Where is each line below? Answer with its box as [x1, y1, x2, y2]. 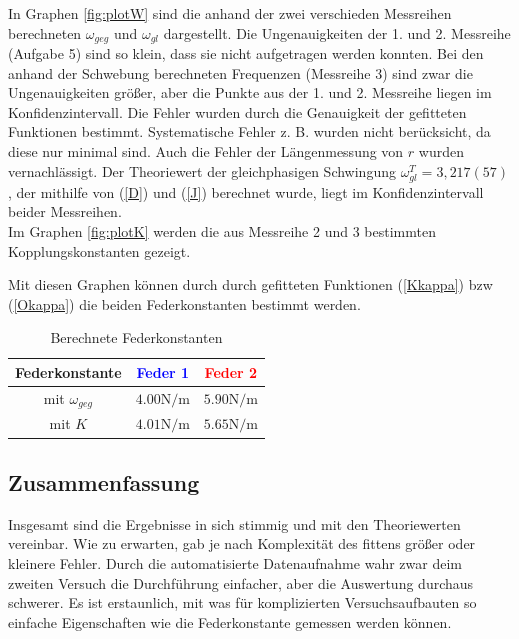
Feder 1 [136, 361, 190, 382]
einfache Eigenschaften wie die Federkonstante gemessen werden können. [8, 611, 452, 632]
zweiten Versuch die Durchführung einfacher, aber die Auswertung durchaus [8, 572, 474, 593]
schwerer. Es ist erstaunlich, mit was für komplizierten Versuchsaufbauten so [8, 592, 477, 613]
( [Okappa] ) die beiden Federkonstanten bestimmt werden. [8, 293, 361, 314]
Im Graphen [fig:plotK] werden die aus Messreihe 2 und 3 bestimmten [8, 220, 436, 241]
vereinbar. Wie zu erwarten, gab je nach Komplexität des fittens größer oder [8, 533, 476, 554]
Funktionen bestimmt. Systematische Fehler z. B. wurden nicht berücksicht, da [8, 121, 491, 142]
